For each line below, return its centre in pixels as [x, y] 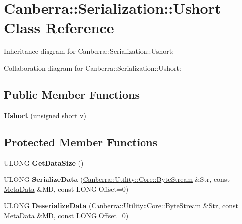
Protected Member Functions [81, 142]
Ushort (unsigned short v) [45, 115]
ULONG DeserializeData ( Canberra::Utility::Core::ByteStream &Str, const [121, 205]
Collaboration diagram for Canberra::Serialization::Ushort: [93, 67]
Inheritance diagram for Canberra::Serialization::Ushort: [89, 51]
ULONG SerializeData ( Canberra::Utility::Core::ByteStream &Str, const [117, 179]
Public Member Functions [72, 94]
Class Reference [59, 27]
